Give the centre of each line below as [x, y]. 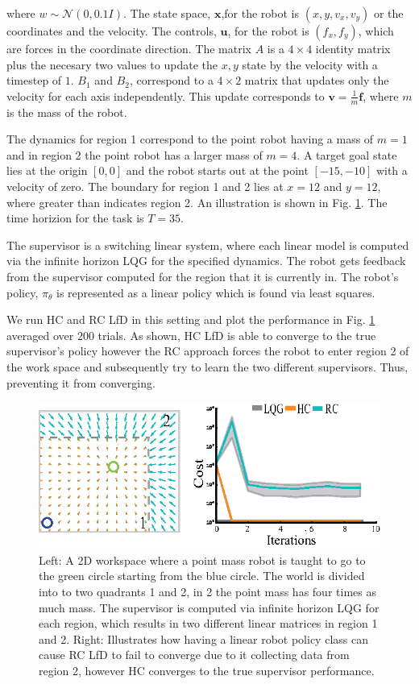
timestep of [34, 80]
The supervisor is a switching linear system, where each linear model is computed [208, 245]
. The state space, [167, 13]
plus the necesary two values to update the [112, 64]
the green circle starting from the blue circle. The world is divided [202, 576]
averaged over [40, 335]
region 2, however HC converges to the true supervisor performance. [207, 670]
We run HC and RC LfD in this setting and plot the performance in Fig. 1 [191, 319]
